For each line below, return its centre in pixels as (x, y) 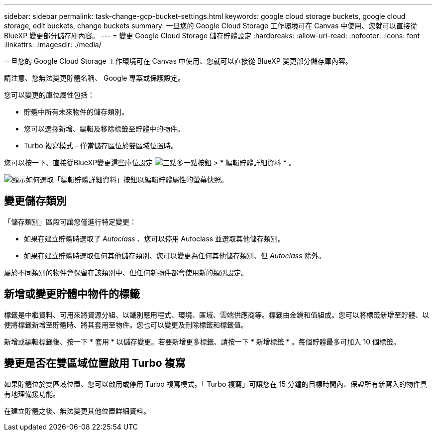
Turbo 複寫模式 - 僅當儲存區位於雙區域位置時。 (101, 146)
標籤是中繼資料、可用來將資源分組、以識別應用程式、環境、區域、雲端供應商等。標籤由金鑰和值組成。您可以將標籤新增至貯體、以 (217, 315)
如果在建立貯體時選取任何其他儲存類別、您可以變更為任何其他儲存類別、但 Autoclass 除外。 (175, 255)
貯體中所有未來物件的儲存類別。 (76, 112)
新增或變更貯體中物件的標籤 (72, 294)
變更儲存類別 (35, 201)
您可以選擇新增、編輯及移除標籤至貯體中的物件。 (104, 129)
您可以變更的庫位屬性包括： (49, 95)
